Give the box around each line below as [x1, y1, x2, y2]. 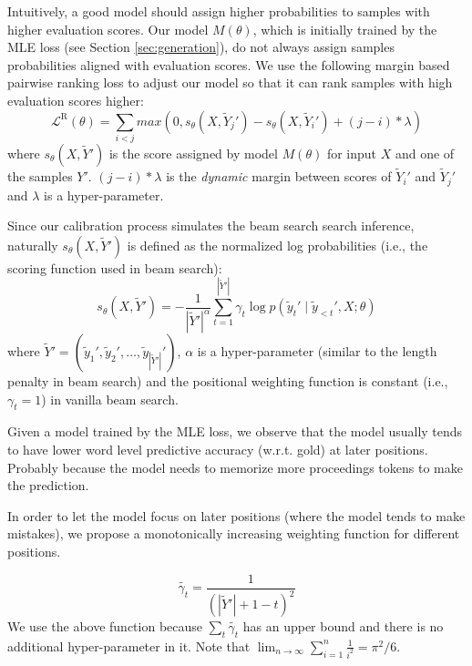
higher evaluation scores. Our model [7, 19, 209, 38]
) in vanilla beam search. [41, 389, 179, 408]
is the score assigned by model [108, 143, 278, 162]
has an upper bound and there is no [242, 617, 444, 636]
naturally [7, 235, 58, 254]
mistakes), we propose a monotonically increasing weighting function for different [7, 524, 460, 543]
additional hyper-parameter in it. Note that [7, 636, 251, 655]
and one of [395, 143, 455, 162]
